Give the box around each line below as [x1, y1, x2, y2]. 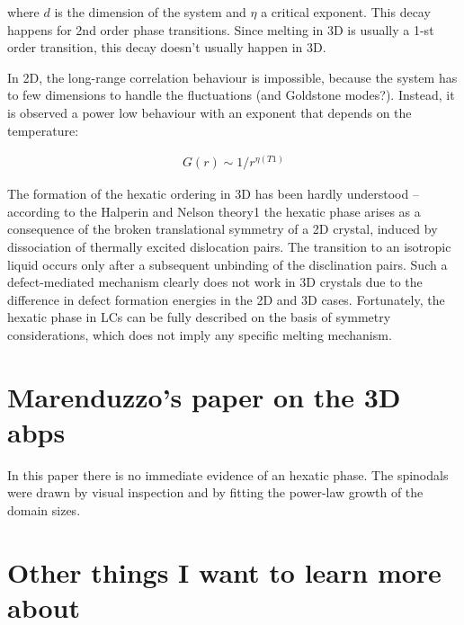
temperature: [7, 121, 79, 139]
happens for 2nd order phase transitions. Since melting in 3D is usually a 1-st [7, 20, 434, 39]
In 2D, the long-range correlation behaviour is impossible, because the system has [7, 67, 458, 86]
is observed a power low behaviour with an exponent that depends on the [7, 103, 412, 121]
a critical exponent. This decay [261, 3, 431, 21]
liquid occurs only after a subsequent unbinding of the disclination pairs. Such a [7, 254, 448, 273]
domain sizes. [7, 501, 81, 520]
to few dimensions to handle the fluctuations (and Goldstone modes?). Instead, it [7, 85, 455, 104]
